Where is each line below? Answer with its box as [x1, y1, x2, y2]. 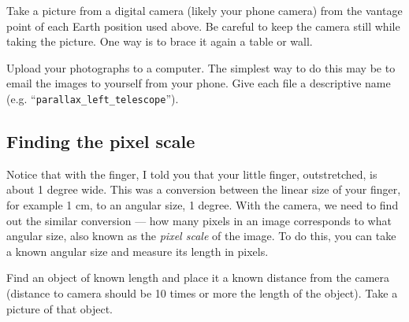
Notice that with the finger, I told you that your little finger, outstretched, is [6, 165, 377, 182]
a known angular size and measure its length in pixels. [6, 242, 269, 259]
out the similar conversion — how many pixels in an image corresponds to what [6, 212, 392, 228]
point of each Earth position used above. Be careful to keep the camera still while [6, 17, 400, 34]
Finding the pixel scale [6, 129, 195, 154]
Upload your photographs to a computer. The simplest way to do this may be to [6, 59, 396, 76]
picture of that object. [6, 300, 113, 316]
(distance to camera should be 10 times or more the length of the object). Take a [6, 284, 398, 301]
